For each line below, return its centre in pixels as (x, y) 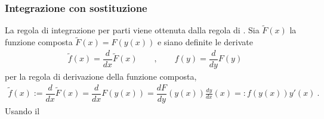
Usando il (22, 110)
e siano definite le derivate (205, 42)
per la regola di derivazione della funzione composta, (101, 76)
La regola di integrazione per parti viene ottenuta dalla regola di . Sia (132, 30)
